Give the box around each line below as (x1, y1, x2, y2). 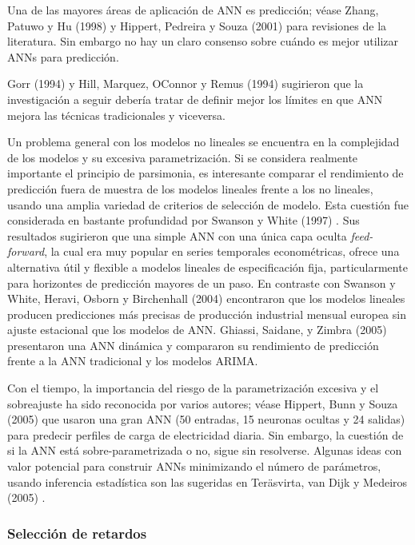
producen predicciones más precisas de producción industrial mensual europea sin (7, 305, 406, 322)
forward (7, 243, 45, 260)
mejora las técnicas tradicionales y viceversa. (7, 106, 225, 123)
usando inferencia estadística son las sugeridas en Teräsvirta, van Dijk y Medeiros (7, 473, 408, 490)
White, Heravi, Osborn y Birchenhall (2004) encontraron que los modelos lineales (7, 290, 405, 307)
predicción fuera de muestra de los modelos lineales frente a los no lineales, (7, 180, 373, 197)
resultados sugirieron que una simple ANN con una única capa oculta (7, 227, 347, 244)
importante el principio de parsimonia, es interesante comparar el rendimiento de (7, 165, 404, 181)
